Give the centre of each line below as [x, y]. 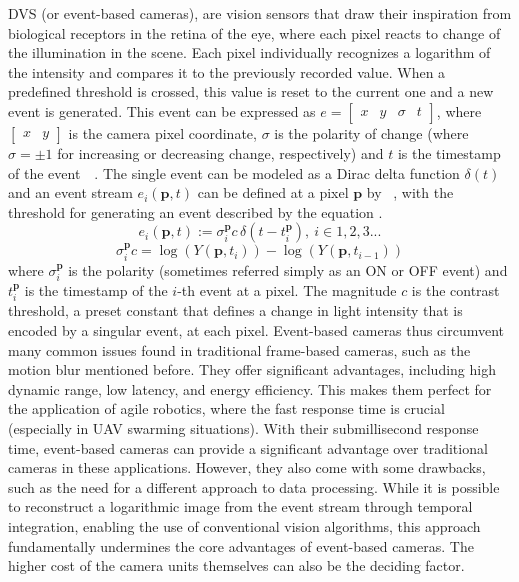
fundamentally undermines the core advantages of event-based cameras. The [241, 545]
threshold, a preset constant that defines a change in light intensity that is [235, 310]
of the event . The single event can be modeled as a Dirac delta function [234, 172]
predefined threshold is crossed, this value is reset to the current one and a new [251, 91]
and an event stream [70, 192]
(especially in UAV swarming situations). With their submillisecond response [243, 427]
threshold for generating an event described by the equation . [195, 211]
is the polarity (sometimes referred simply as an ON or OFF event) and [288, 269]
